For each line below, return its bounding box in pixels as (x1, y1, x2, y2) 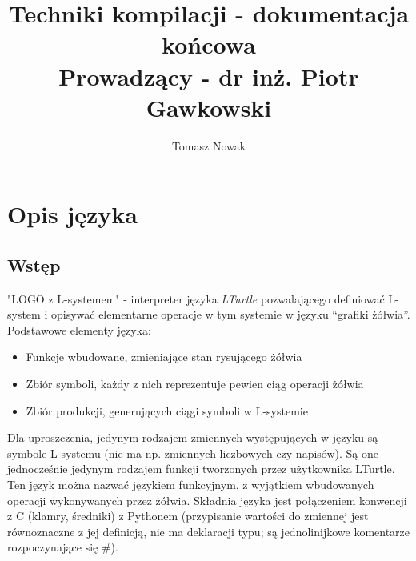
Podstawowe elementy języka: (7, 321, 151, 338)
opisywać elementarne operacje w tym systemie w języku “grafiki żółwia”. (50, 306, 410, 323)
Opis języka (7, 198, 138, 230)
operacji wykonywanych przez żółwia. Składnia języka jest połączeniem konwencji (7, 491, 407, 508)
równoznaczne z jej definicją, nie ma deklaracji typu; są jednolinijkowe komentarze (7, 523, 410, 539)
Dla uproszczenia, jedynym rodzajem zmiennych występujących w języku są (7, 429, 378, 446)
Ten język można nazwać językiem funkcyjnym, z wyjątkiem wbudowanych (7, 476, 374, 493)
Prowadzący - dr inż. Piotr (58, 59, 359, 92)
